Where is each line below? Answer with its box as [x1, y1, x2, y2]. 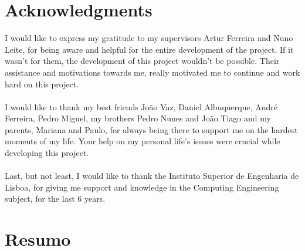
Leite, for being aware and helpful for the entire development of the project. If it [5, 43, 294, 55]
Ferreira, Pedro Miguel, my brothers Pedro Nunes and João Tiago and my [5, 112, 271, 124]
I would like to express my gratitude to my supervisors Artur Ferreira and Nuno [5, 32, 293, 44]
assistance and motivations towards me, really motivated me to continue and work [5, 66, 300, 78]
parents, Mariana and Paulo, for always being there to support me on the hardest [5, 123, 298, 135]
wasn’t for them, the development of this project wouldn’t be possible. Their [5, 55, 280, 67]
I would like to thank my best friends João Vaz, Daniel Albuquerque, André [5, 100, 278, 113]
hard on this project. [5, 77, 79, 90]
